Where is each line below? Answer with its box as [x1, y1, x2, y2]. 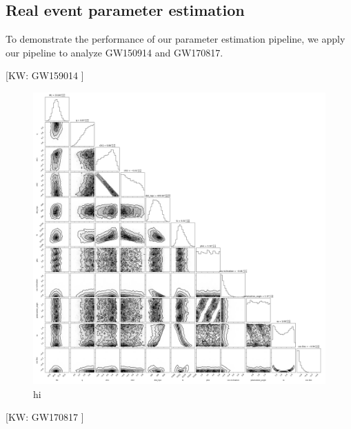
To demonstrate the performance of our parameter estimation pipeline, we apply [6, 32, 345, 46]
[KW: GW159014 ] [6, 68, 84, 83]
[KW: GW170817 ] [6, 410, 84, 424]
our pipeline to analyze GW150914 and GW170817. [6, 45, 223, 59]
